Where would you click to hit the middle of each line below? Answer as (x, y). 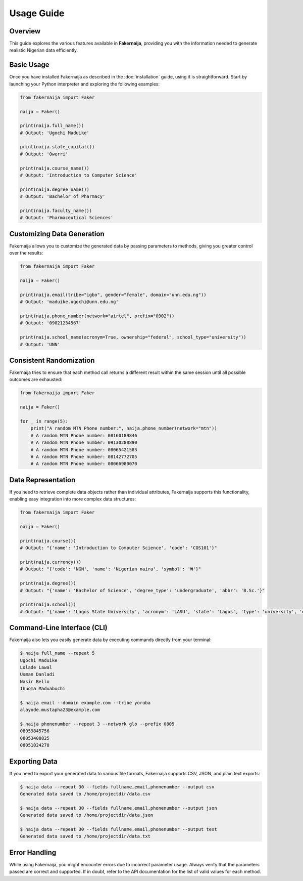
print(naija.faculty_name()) (56, 211)
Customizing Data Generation (57, 234)
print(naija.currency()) (51, 562)
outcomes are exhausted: (36, 380)
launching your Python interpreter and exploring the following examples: (85, 84)
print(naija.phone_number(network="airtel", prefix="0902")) (97, 316)
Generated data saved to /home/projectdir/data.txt (85, 836)
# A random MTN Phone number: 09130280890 (84, 443)
